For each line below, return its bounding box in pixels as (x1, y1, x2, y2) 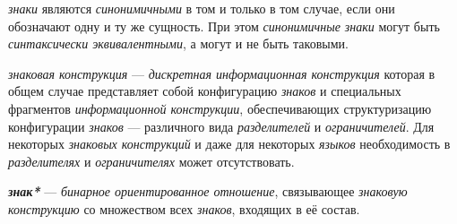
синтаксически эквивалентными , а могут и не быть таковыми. (8, 34, 349, 53)
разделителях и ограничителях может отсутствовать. (8, 151, 295, 170)
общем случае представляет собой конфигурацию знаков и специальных (8, 82, 401, 100)
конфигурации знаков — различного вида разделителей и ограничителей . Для (8, 116, 435, 135)
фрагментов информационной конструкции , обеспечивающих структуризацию (8, 99, 432, 117)
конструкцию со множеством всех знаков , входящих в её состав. (8, 199, 360, 218)
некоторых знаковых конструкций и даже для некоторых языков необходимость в (8, 134, 451, 153)
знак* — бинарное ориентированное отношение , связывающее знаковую (8, 182, 408, 201)
